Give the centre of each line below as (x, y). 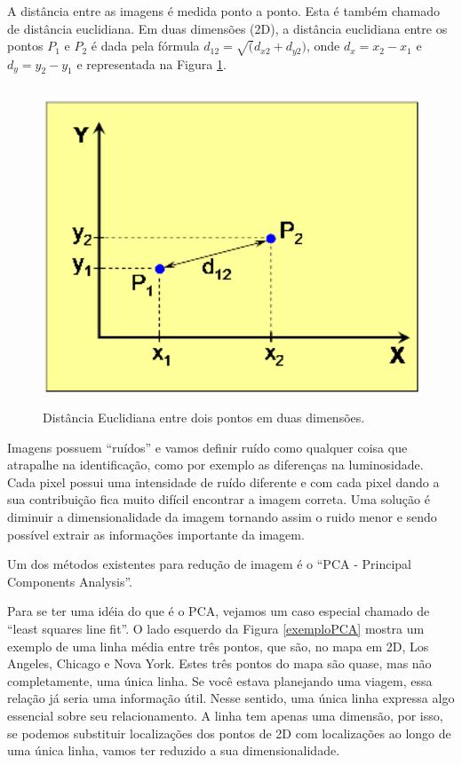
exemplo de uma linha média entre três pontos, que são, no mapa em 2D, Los (218, 646)
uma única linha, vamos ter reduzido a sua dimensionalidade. (174, 750)
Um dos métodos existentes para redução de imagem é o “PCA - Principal (209, 564)
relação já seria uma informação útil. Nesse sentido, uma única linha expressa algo (231, 698)
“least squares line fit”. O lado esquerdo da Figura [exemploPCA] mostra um (216, 629)
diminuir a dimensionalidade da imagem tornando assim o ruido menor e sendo (222, 517)
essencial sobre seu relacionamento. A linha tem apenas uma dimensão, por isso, (225, 715)
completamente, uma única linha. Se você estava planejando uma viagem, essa (220, 680)
